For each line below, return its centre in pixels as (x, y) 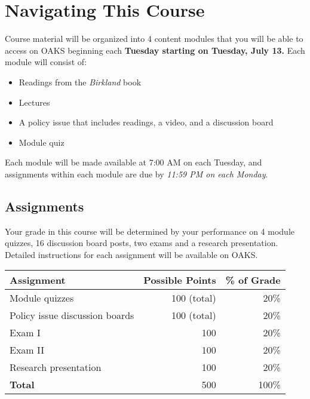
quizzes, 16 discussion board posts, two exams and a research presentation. (142, 243)
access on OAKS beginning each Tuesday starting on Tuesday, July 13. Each (155, 50)
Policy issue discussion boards (72, 315)
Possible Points (180, 280)
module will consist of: (46, 62)
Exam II (27, 350)
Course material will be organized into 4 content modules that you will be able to (154, 39)
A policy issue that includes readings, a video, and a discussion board (146, 122)
